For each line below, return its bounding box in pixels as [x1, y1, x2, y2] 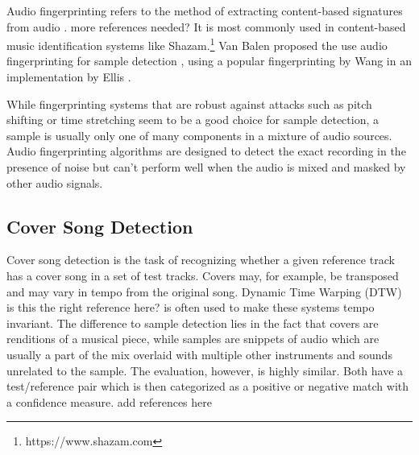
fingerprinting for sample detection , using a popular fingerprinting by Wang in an [6, 52, 412, 69]
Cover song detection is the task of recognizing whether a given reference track [6, 251, 395, 268]
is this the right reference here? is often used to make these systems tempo [6, 299, 375, 316]
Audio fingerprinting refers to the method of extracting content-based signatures [6, 2, 403, 19]
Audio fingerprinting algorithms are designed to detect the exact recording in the [6, 143, 406, 159]
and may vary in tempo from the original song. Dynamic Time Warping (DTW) [6, 283, 402, 300]
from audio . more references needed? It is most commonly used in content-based [6, 18, 406, 35]
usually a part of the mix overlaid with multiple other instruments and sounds [6, 345, 392, 362]
